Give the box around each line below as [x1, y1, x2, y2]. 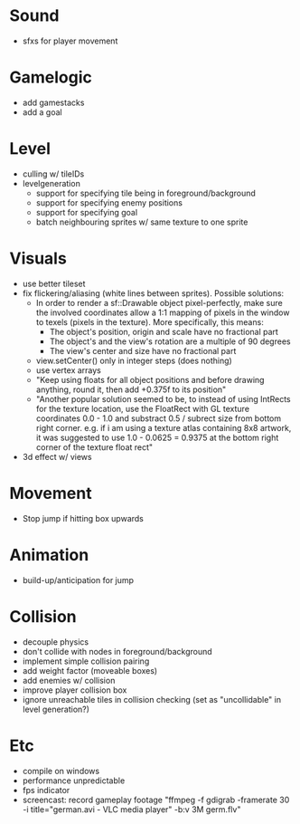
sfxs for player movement [22, 35, 118, 46]
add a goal [22, 106, 62, 118]
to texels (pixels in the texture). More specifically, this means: [35, 316, 264, 327]
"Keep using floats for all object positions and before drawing [35, 374, 265, 385]
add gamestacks [22, 97, 85, 108]
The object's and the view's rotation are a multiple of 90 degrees [49, 336, 291, 347]
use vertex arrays [35, 364, 102, 376]
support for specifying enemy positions [35, 196, 183, 208]
